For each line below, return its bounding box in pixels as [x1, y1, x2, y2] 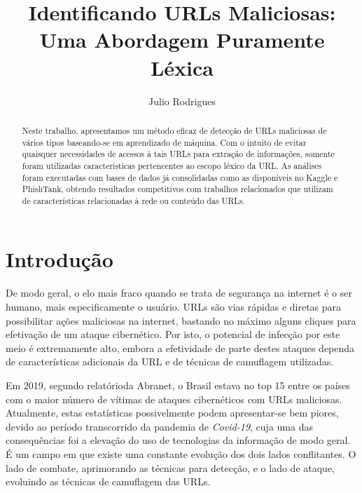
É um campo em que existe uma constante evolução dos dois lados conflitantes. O [6, 446, 356, 461]
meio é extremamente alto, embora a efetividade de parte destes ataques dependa [6, 340, 355, 355]
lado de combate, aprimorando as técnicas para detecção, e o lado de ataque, [6, 460, 335, 475]
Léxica [150, 53, 214, 81]
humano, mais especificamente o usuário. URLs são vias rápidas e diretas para [6, 299, 342, 314]
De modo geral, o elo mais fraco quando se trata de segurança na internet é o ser [6, 285, 352, 300]
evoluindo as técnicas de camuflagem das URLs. [6, 474, 211, 489]
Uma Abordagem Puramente [39, 25, 325, 54]
